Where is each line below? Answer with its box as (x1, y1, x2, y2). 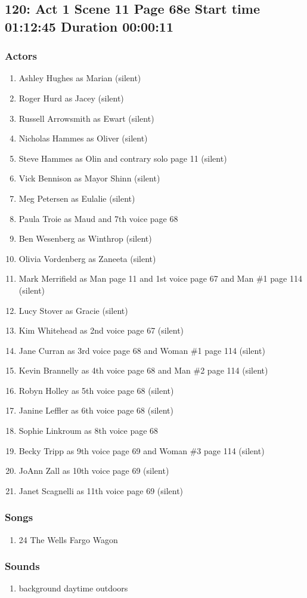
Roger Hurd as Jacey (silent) (18, 91, 124, 104)
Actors (5, 48, 37, 63)
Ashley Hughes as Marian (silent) (18, 72, 141, 84)
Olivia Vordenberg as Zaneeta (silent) (18, 252, 156, 264)
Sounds (5, 559, 40, 574)
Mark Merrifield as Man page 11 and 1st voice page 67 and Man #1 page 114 (18, 272, 302, 285)
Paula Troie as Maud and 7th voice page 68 (18, 212, 178, 224)
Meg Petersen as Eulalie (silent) (18, 192, 135, 204)
